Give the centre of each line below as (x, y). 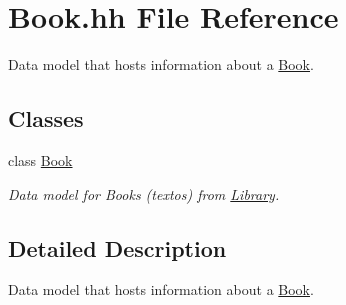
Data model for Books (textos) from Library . (144, 193)
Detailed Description (117, 247)
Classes (46, 118)
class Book (40, 159)
